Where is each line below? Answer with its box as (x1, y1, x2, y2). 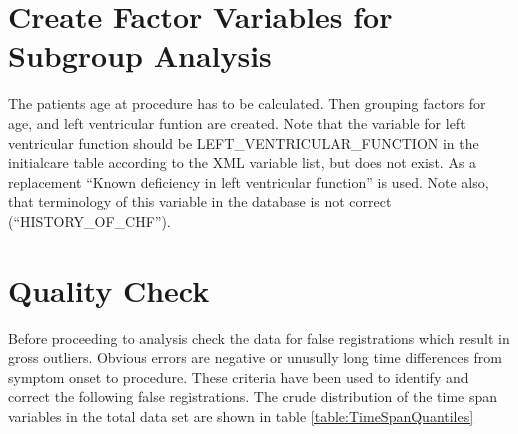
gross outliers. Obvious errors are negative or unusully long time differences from (8, 347, 502, 368)
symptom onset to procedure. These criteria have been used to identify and (8, 366, 469, 387)
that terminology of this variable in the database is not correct (8, 191, 392, 212)
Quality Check (8, 269, 210, 310)
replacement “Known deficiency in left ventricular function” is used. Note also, (8, 171, 489, 192)
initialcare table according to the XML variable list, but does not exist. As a (8, 152, 477, 173)
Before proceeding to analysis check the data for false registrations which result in (8, 327, 510, 348)
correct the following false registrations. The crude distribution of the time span (8, 386, 498, 407)
